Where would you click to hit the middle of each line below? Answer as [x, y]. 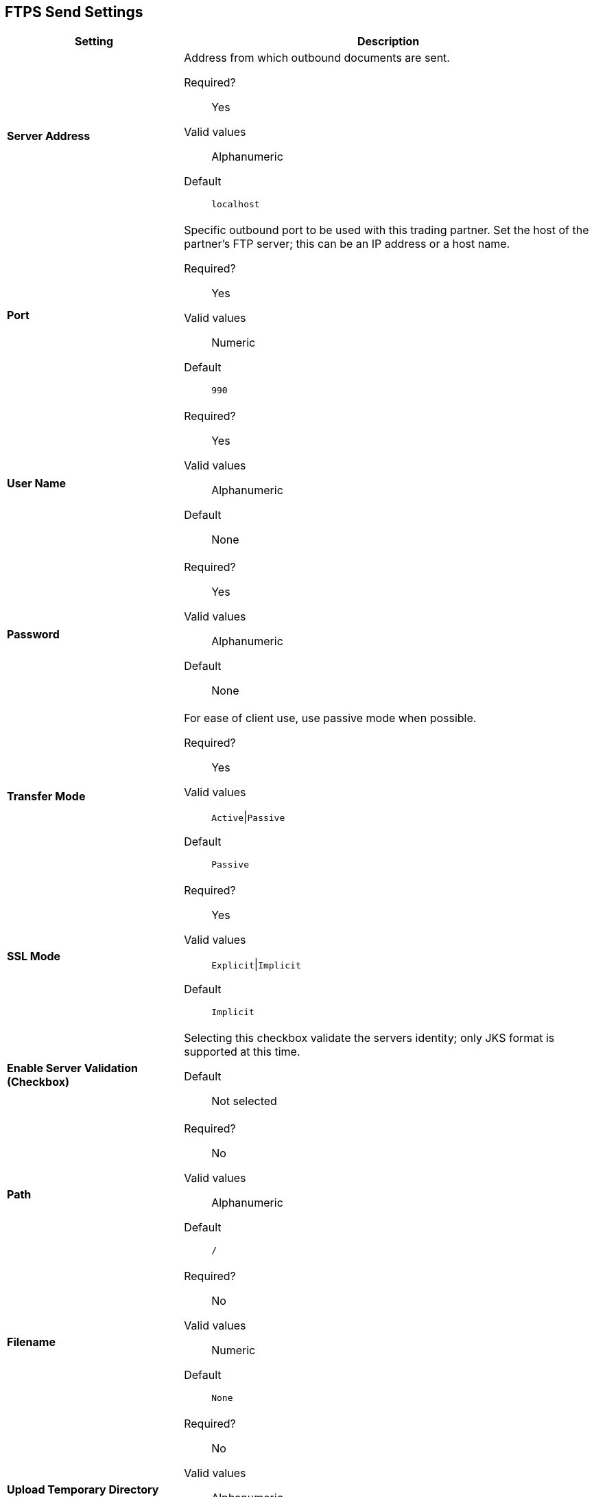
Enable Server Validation [72, 1068]
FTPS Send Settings [74, 12]
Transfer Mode [46, 796]
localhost [236, 205]
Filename [31, 1342]
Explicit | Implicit [256, 965]
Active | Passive [248, 817]
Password [33, 635]
